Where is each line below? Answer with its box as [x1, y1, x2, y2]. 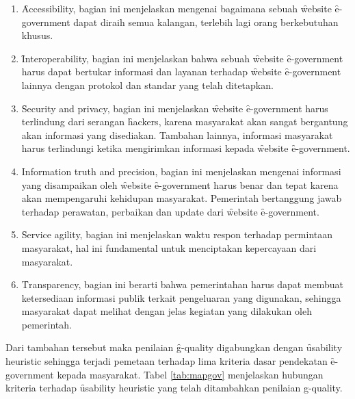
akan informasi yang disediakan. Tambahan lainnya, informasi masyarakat [21, 127, 333, 142]
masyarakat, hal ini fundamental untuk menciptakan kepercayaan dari [21, 240, 317, 255]
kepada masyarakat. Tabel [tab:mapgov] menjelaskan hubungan [57, 367, 324, 381]
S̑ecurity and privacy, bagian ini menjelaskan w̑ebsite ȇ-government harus [21, 101, 328, 115]
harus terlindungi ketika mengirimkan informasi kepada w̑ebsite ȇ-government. [21, 141, 350, 155]
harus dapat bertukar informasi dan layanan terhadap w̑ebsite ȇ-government [21, 64, 341, 79]
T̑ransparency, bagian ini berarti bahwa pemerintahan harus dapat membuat [21, 277, 344, 292]
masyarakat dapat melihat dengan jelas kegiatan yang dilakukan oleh [21, 304, 312, 318]
